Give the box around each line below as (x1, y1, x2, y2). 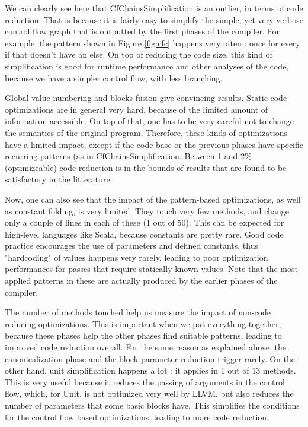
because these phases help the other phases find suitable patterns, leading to (5, 329, 282, 341)
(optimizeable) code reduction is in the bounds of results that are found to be (5, 161, 287, 173)
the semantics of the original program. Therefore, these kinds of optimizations (5, 126, 287, 138)
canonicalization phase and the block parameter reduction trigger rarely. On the (5, 352, 295, 365)
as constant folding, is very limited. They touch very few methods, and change (5, 204, 289, 217)
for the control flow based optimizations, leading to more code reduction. (5, 410, 269, 423)
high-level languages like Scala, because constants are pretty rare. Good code (5, 227, 284, 240)
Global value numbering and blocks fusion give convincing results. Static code (5, 91, 287, 104)
